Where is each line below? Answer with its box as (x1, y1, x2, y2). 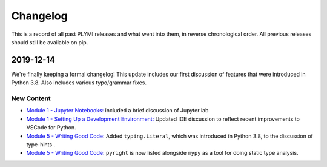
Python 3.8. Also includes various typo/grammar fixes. (11, 79, 147, 86)
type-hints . (26, 140, 56, 148)
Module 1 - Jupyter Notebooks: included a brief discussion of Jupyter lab (26, 107, 209, 114)
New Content (11, 94, 51, 103)
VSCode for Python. (26, 124, 76, 131)
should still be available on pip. (11, 38, 88, 46)
